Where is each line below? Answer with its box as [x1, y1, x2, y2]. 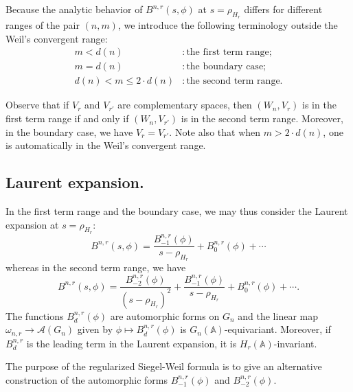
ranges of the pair [5, 18, 80, 32]
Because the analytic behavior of [5, 2, 143, 16]
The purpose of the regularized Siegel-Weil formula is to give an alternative [5, 359, 322, 373]
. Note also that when [169, 124, 261, 139]
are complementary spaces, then [117, 97, 252, 112]
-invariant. [273, 336, 317, 350]
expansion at [5, 217, 59, 231]
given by [77, 322, 113, 336]
